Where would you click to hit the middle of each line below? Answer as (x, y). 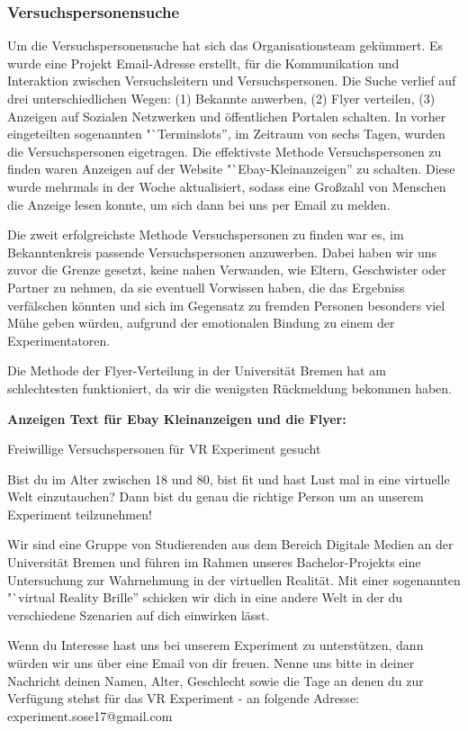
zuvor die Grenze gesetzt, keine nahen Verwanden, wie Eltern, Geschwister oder (227, 270)
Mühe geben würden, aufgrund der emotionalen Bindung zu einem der (201, 323)
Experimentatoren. (59, 340)
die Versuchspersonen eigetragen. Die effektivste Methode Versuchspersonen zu (225, 151)
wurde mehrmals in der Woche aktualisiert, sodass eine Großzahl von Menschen (227, 186)
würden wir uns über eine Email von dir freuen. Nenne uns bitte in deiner (211, 663)
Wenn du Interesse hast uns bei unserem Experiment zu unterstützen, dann (216, 645)
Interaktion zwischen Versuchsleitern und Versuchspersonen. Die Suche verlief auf (232, 81)
